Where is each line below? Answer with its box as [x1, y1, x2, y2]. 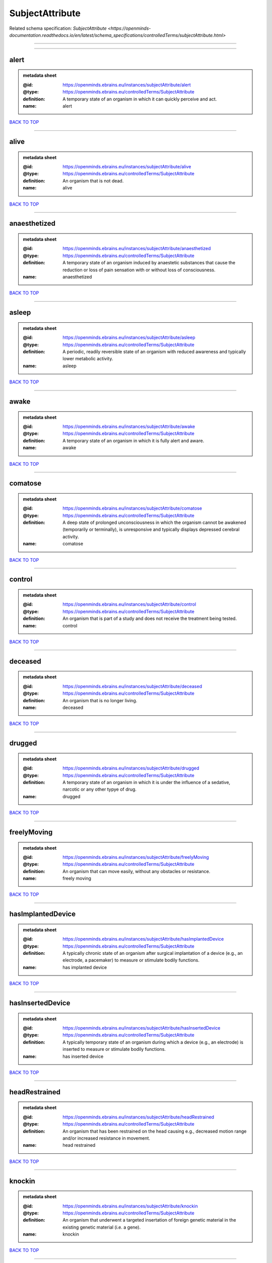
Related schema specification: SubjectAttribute [9, 25, 107, 31]
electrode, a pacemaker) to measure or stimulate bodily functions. [62, 957, 200, 963]
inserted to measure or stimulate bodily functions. [62, 1046, 166, 1052]
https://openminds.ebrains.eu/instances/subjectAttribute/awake [62, 423, 195, 429]
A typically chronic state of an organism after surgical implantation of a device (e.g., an [62, 950, 243, 956]
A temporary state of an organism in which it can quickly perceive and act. [62, 96, 217, 102]
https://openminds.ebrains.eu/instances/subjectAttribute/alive [62, 164, 191, 170]
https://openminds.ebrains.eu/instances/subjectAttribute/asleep [62, 334, 195, 341]
